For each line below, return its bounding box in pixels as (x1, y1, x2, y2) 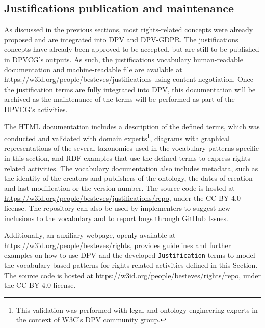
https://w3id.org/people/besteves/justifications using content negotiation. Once (4, 74, 253, 85)
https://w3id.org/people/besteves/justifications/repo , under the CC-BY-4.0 (4, 193, 241, 203)
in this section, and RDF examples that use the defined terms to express (4, 152, 230, 163)
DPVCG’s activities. (4, 103, 68, 114)
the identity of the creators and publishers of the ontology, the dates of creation (4, 173, 253, 183)
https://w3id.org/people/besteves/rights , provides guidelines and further (4, 239, 231, 250)
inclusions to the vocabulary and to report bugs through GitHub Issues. (4, 212, 228, 223)
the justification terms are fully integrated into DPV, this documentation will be (4, 84, 256, 94)
